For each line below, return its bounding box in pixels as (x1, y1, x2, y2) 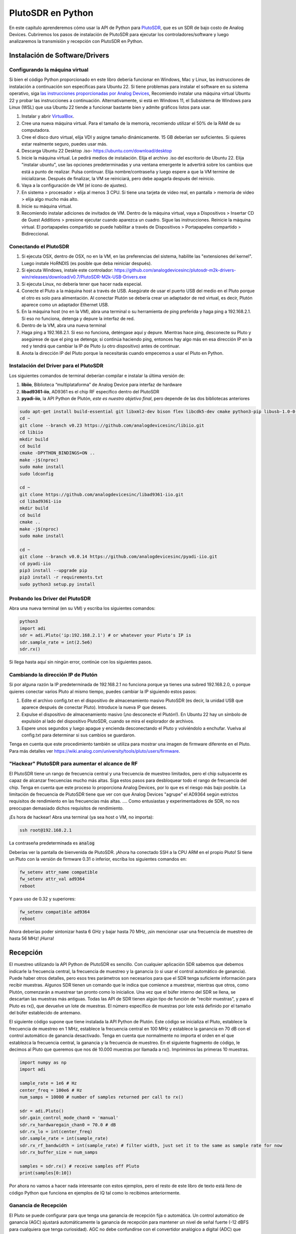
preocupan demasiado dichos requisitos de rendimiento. (9, 805, 124, 811)
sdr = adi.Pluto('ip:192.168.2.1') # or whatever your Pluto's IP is (19, 632, 191, 638)
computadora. (21, 127, 50, 133)
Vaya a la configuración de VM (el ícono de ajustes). (21, 183, 128, 189)
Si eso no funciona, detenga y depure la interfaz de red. (21, 315, 135, 321)
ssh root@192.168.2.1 (19, 827, 72, 833)
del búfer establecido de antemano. (9, 1010, 81, 1016)
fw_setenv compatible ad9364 (19, 909, 90, 915)
